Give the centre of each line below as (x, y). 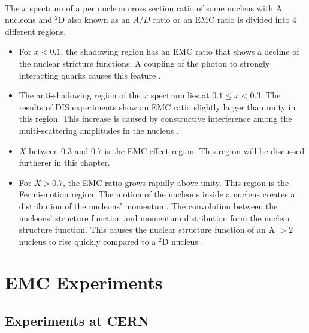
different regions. (36, 31)
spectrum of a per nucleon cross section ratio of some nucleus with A (156, 7)
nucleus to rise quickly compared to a (87, 241)
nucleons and (29, 19)
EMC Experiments (84, 282)
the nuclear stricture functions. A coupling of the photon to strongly (144, 63)
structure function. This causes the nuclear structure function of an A (147, 229)
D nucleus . (183, 241)
